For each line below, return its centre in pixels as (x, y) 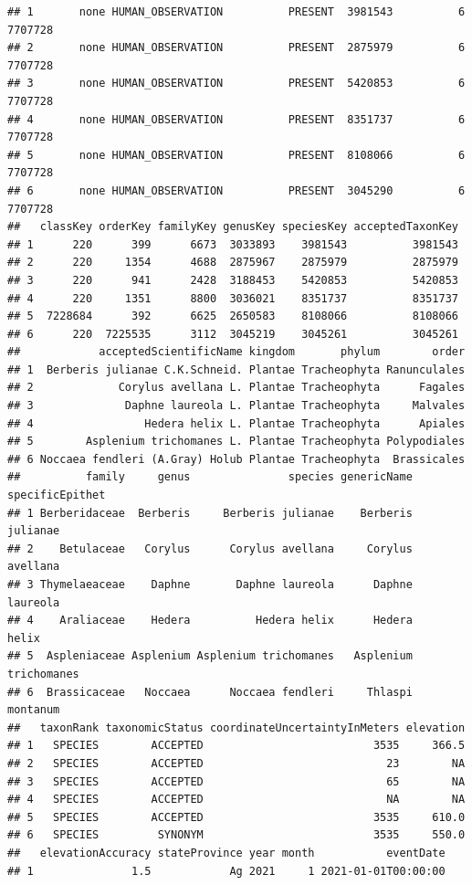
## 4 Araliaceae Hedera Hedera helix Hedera (210, 621)
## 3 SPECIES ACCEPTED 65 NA (236, 781)
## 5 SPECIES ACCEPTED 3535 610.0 (236, 817)
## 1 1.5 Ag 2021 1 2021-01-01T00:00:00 (226, 871)
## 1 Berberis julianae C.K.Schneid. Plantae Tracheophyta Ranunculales (236, 369)
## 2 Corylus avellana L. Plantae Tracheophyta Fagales (236, 388)
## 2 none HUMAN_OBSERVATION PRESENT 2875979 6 (236, 48)
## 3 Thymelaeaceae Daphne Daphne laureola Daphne (210, 585)
